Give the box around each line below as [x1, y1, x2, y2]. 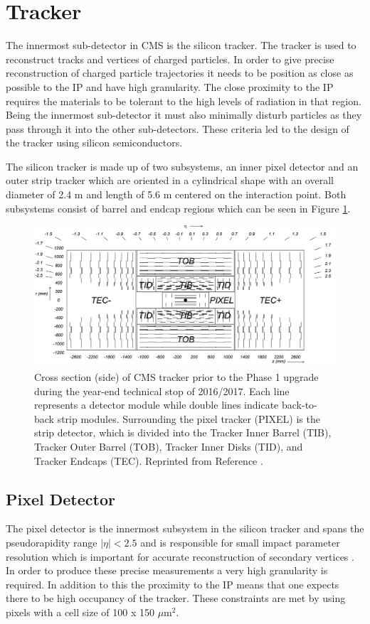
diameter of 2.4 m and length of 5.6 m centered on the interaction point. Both [6, 187, 347, 202]
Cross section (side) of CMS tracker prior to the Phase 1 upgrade [34, 370, 319, 384]
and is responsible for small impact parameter [140, 534, 340, 549]
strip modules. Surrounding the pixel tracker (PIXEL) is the [57, 411, 320, 426]
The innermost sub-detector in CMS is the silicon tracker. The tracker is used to [6, 38, 356, 53]
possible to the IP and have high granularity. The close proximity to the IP [6, 79, 334, 94]
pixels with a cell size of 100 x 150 [6, 604, 154, 619]
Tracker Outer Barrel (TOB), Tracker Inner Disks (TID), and [34, 439, 303, 453]
